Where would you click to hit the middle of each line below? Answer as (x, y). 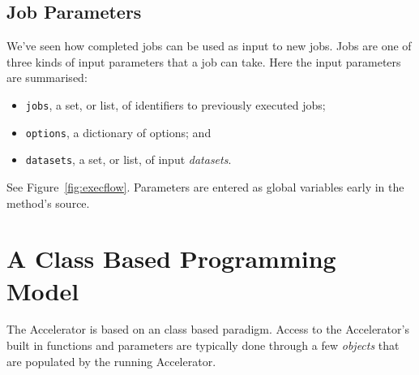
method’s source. (48, 203)
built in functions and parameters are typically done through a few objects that (203, 345)
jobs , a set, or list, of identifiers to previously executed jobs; (175, 104)
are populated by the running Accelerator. (111, 361)
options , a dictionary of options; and (118, 132)
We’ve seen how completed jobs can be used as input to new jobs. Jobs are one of (209, 46)
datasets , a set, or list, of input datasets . (128, 159)
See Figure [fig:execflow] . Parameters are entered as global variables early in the (205, 186)
